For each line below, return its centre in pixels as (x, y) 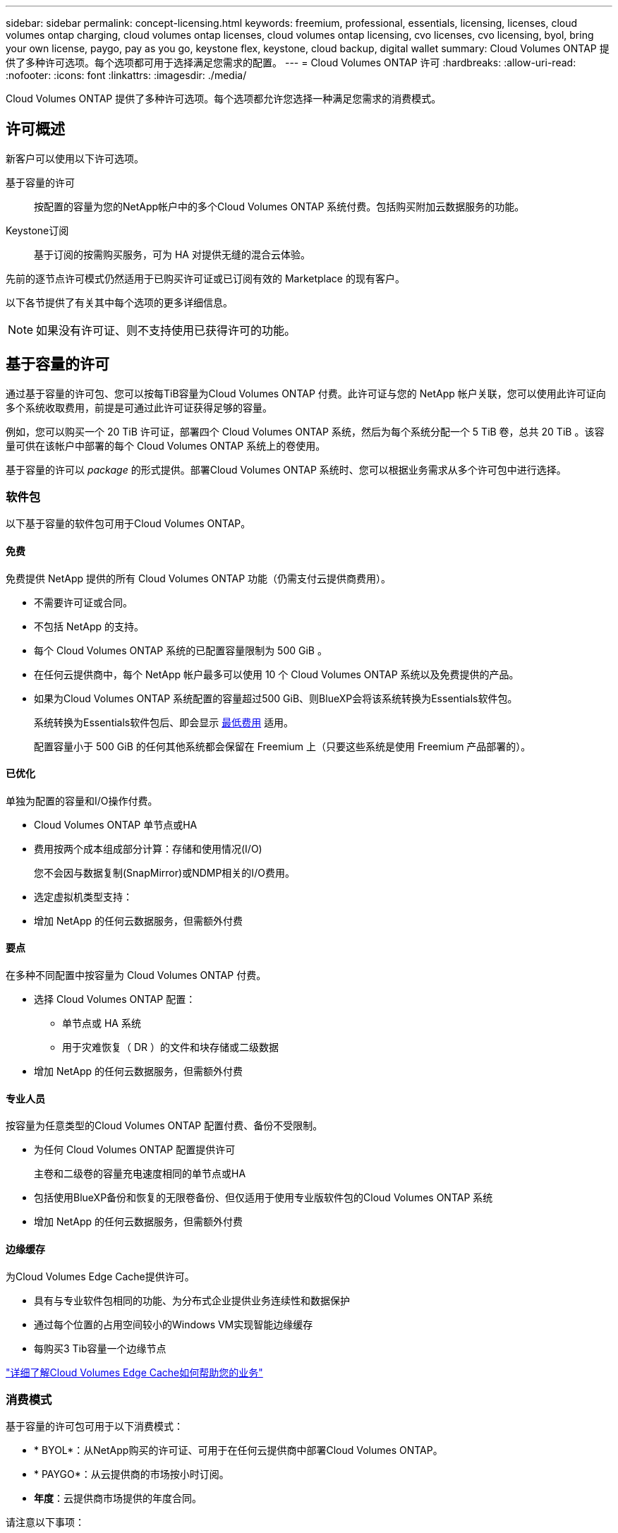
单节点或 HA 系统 (102, 1023)
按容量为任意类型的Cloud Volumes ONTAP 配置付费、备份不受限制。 (164, 1126)
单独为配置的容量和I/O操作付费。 (82, 800)
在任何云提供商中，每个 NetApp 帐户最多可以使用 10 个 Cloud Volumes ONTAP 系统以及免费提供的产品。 (277, 674)
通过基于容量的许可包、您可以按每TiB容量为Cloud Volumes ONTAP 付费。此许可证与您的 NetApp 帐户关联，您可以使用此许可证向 (306, 393)
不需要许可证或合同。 (83, 602)
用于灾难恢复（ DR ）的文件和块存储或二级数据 (170, 1047)
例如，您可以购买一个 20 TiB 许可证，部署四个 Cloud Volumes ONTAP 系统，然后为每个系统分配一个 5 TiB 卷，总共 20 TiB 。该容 (305, 431)
